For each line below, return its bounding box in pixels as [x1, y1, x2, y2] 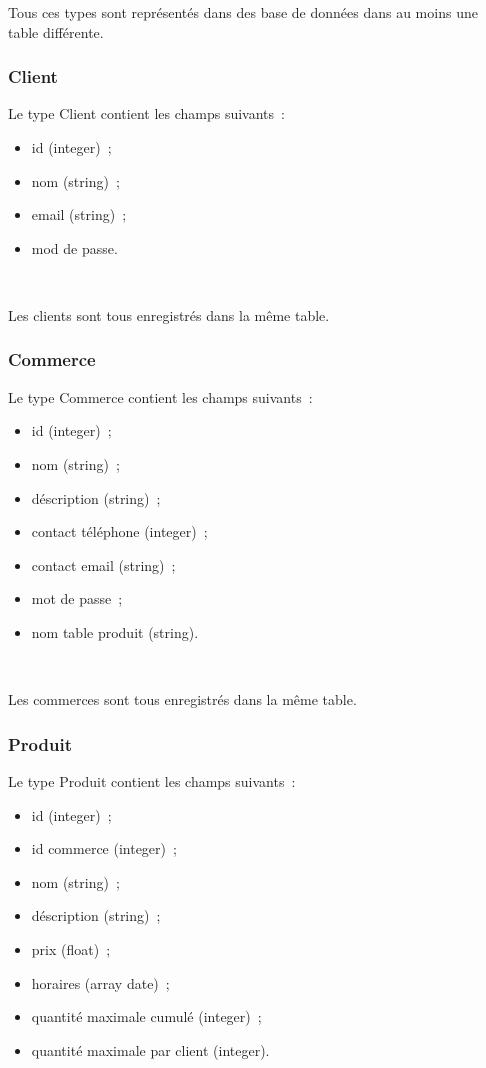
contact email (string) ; [31, 554, 176, 575]
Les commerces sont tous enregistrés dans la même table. [8, 689, 357, 710]
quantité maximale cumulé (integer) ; [31, 1006, 262, 1027]
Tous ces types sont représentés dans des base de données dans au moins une [8, 2, 478, 22]
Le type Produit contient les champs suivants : [8, 770, 296, 791]
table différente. [8, 21, 104, 42]
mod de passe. [31, 237, 118, 258]
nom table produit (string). [31, 621, 199, 642]
